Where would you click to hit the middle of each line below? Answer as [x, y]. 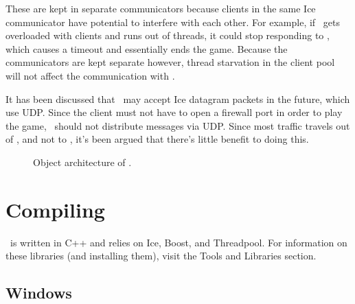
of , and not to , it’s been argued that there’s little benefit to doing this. [157, 139]
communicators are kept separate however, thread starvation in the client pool [170, 62]
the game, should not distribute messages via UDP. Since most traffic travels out [178, 125]
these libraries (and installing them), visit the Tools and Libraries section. [161, 256]
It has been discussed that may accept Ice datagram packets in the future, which [178, 98]
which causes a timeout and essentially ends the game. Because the [147, 48]
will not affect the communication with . [90, 75]
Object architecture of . [82, 162]
